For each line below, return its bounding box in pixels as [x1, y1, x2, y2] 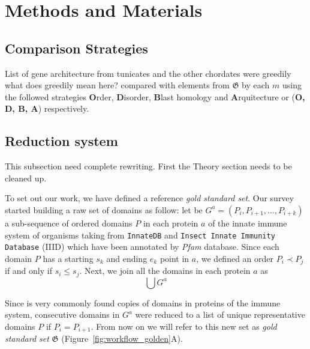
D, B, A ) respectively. [5, 102, 89, 115]
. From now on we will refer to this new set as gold [91, 320, 277, 332]
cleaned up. [5, 171, 47, 184]
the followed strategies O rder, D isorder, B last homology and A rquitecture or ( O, [5, 90, 305, 103]
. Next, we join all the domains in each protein [79, 264, 251, 277]
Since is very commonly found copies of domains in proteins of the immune [5, 296, 281, 309]
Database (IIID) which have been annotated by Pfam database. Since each [5, 240, 279, 253]
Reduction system [5, 132, 118, 150]
